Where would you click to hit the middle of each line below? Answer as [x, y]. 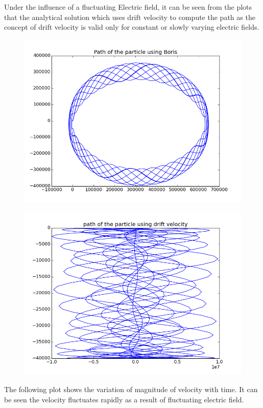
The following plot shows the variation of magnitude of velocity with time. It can [131, 389]
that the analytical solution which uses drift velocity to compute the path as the [130, 17]
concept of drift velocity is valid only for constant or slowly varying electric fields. [132, 27]
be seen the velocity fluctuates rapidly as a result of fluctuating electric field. [124, 399]
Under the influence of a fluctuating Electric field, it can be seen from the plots [128, 7]
